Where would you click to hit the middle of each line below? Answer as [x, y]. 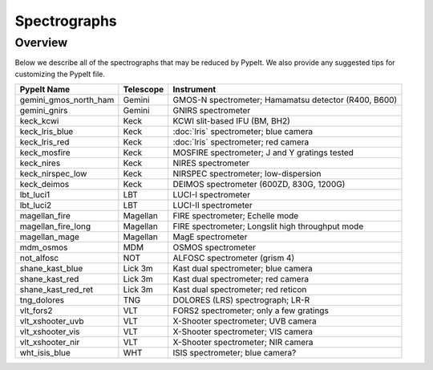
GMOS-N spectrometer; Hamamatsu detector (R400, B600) [285, 100]
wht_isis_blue [45, 353]
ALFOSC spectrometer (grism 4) [234, 258]
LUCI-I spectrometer [212, 195]
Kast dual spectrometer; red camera [241, 279]
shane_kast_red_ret [57, 290]
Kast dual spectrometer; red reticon [240, 290]
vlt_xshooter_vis [50, 331]
